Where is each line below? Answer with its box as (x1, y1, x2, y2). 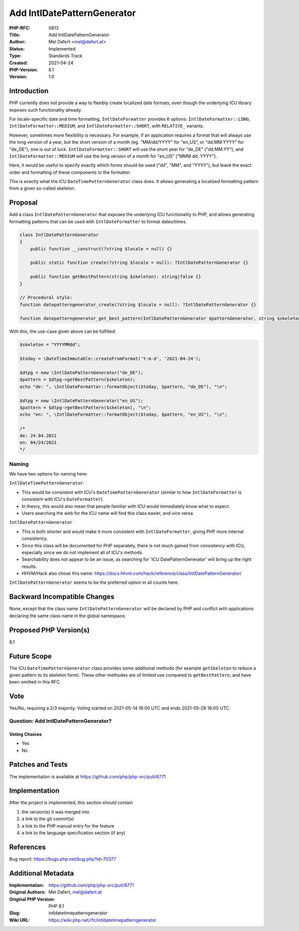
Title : (9, 31, 21, 37)
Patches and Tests (9, 760, 68, 769)
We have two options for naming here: (9, 471, 88, 477)
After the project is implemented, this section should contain (9, 800, 133, 806)
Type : (9, 53, 22, 59)
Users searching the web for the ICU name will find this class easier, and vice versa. (21, 510, 194, 516)
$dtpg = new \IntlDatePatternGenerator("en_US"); (19, 398, 144, 404)
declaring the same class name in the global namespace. (9, 613, 127, 619)
